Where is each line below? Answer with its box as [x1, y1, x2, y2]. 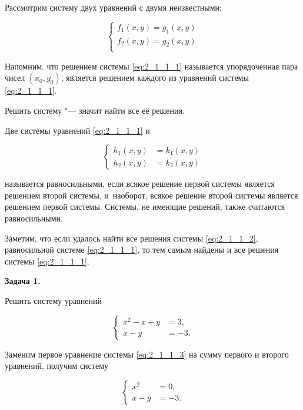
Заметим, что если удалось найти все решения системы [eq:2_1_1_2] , [5, 232, 258, 244]
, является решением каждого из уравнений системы [61, 71, 249, 84]
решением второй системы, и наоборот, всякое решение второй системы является [5, 189, 298, 201]
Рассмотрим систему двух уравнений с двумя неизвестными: [5, 1, 222, 13]
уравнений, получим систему [5, 359, 109, 372]
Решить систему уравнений [5, 294, 102, 306]
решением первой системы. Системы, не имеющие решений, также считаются [5, 200, 285, 213]
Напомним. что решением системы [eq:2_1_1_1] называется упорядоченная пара [5, 59, 298, 72]
